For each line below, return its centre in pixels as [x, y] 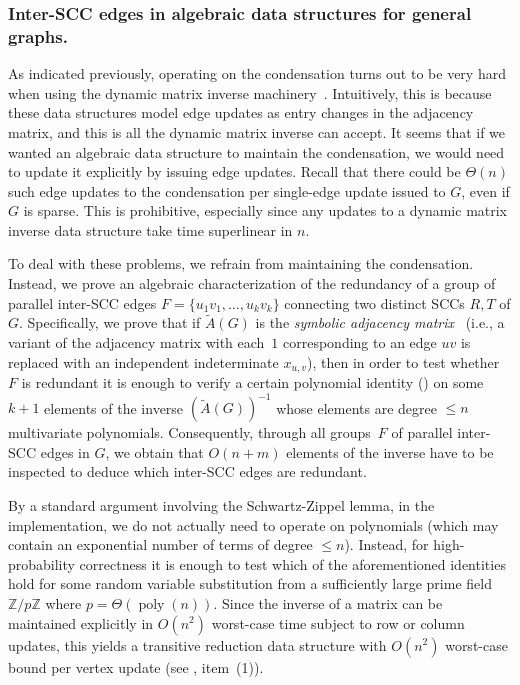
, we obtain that [154, 451]
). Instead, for [386, 544]
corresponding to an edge [360, 342]
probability [41, 563]
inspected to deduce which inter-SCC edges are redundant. [187, 471]
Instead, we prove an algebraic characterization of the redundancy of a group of [252, 283]
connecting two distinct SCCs [374, 302]
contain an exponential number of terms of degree [160, 544]
